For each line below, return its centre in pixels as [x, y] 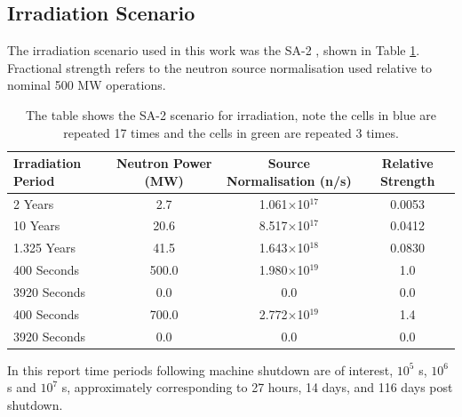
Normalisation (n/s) [289, 180]
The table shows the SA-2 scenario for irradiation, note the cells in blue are [231, 114]
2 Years [34, 203]
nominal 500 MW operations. [87, 85]
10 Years [37, 225]
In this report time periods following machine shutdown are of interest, [200, 369]
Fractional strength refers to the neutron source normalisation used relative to [220, 67]
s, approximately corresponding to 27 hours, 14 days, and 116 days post [257, 387]
